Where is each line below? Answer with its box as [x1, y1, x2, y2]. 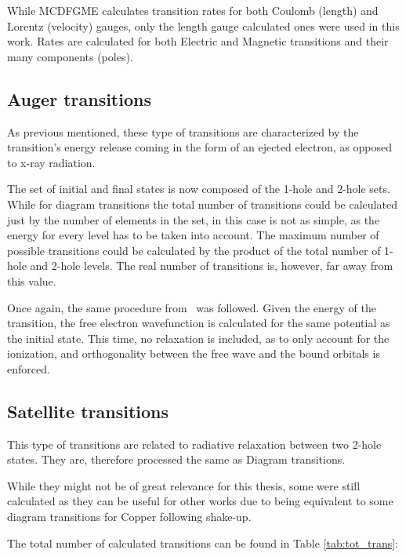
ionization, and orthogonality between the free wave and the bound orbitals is [7, 345, 380, 362]
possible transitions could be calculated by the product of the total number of [7, 242, 381, 258]
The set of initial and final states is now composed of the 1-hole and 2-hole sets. [7, 180, 390, 197]
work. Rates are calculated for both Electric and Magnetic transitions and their [7, 33, 389, 49]
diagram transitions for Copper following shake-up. [7, 508, 252, 525]
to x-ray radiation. [7, 154, 96, 170]
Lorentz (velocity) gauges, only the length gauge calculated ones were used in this [7, 17, 400, 34]
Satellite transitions [7, 399, 169, 423]
